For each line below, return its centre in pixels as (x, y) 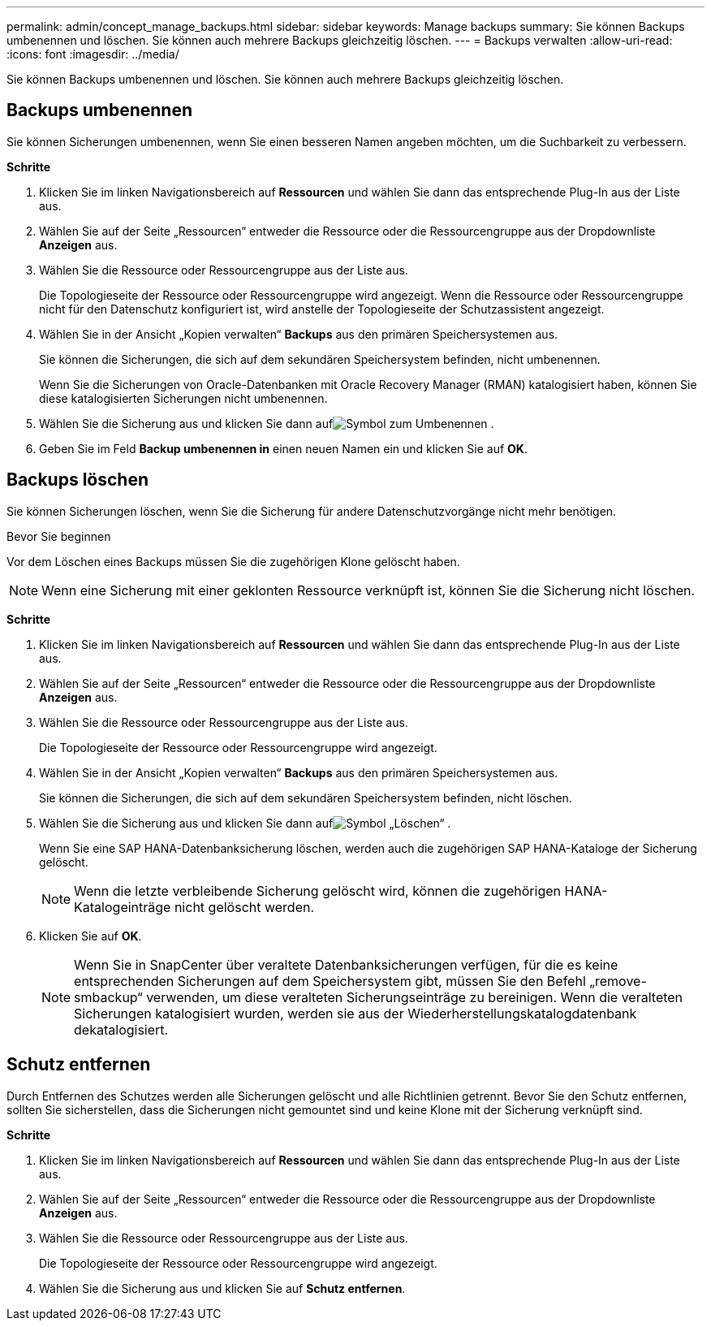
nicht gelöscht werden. (244, 907)
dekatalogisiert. (121, 1029)
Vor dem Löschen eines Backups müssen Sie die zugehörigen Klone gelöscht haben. (233, 561)
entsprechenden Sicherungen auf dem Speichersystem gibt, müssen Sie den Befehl (330, 981)
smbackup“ (108, 997)
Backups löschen (78, 480)
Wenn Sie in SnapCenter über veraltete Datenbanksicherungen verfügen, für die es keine (346, 964)
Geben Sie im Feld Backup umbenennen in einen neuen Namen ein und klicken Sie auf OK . (283, 448)
